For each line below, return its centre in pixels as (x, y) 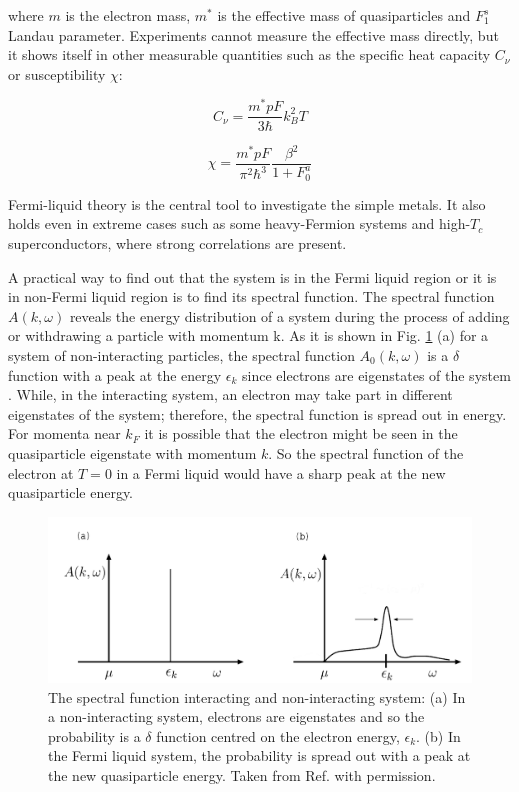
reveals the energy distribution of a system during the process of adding (289, 315)
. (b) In (438, 735)
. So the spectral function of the (366, 453)
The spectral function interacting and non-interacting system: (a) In (257, 696)
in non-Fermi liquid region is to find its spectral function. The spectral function (251, 296)
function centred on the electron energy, (278, 735)
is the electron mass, (128, 15)
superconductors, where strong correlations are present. (177, 243)
